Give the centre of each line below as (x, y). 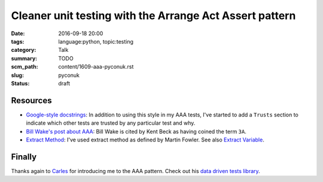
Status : (20, 83)
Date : (18, 33)
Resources (31, 101)
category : (24, 50)
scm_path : (25, 67)
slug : (17, 75)
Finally (24, 157)
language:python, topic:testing (96, 41)
